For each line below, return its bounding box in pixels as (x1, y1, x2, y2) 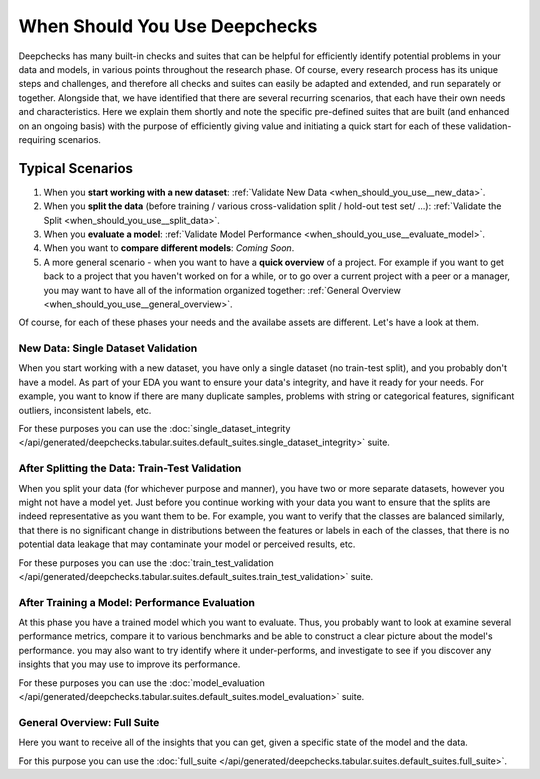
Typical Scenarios (18, 160, 134, 177)
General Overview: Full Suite (18, 715, 160, 729)
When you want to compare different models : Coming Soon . (43, 242, 295, 254)
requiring (18, 133, 57, 145)
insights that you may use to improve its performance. (18, 658, 241, 670)
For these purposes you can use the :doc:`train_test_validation (18, 556, 274, 569)
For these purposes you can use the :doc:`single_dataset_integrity (18, 423, 291, 435)
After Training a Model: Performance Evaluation (18, 595, 255, 609)
